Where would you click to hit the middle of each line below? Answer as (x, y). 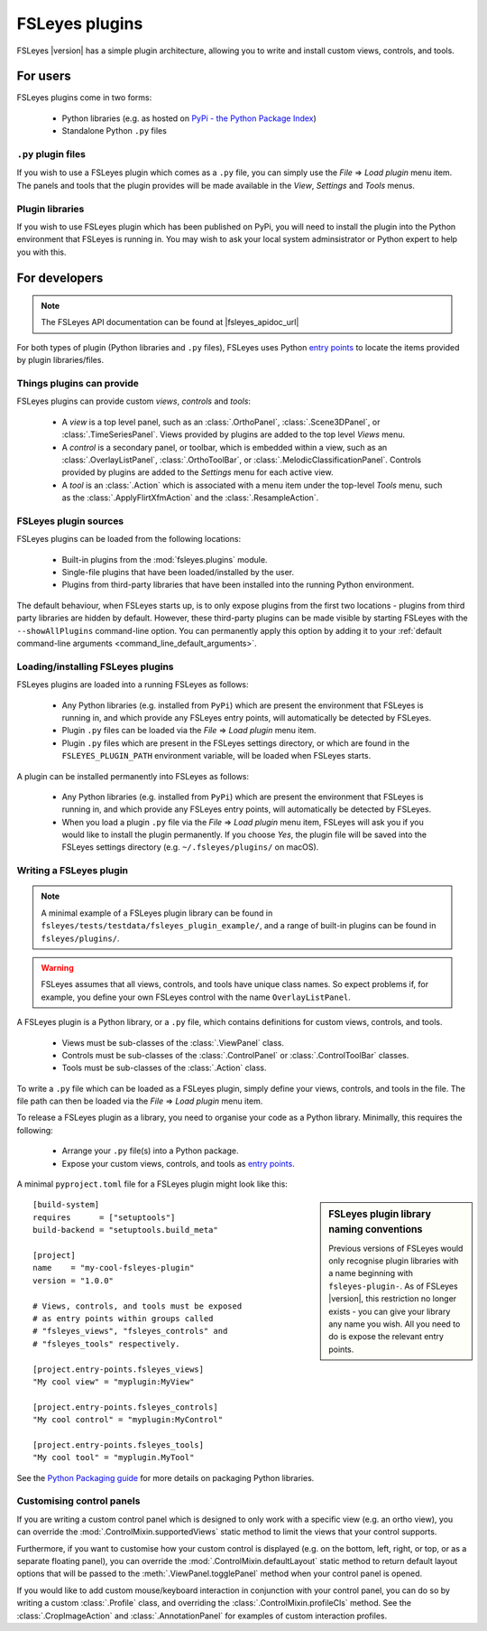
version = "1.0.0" (74, 1281)
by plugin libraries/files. (60, 360)
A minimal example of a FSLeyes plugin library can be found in (157, 913)
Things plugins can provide (78, 384)
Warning (57, 967)
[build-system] (66, 1205)
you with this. (41, 252)
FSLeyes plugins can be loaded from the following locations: (129, 539)
